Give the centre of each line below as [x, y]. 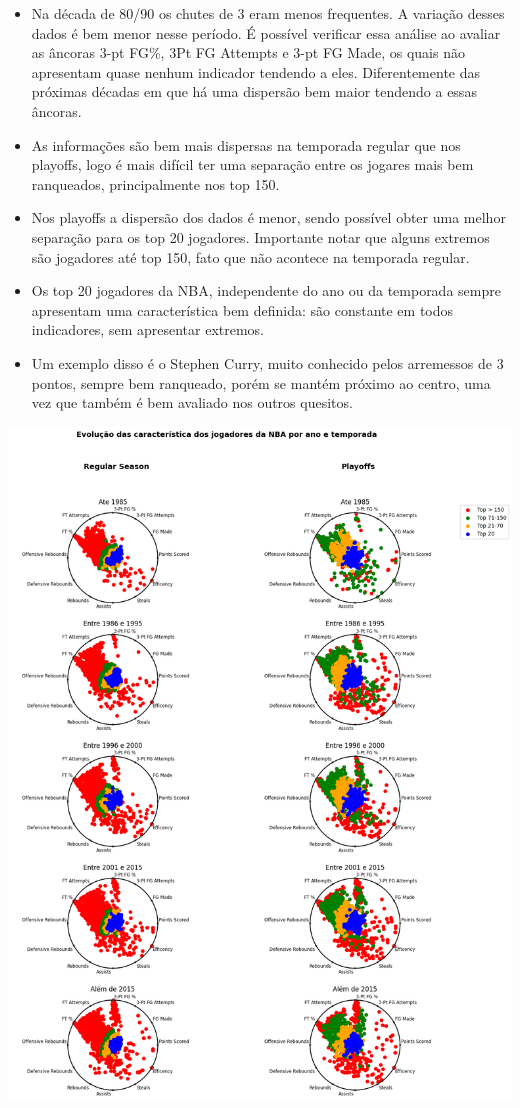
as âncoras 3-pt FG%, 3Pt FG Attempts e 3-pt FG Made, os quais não [248, 52]
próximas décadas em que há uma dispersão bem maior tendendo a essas [254, 91]
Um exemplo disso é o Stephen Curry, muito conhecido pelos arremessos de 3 [267, 362]
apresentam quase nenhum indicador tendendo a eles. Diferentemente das [256, 71]
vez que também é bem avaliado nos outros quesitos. [192, 402]
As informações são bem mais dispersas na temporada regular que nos [246, 144]
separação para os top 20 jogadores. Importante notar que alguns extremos [260, 236]
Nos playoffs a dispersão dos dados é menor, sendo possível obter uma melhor [268, 217]
